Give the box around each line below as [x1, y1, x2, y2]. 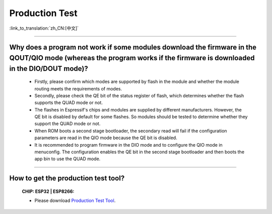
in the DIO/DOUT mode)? [9, 64, 88, 73]
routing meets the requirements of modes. [34, 85, 122, 91]
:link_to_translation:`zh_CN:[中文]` [9, 25, 79, 31]
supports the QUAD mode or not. [34, 99, 103, 105]
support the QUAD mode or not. [34, 121, 101, 127]
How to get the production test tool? [9, 174, 125, 183]
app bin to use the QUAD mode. [34, 156, 101, 162]
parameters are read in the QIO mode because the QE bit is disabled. [34, 135, 177, 141]
